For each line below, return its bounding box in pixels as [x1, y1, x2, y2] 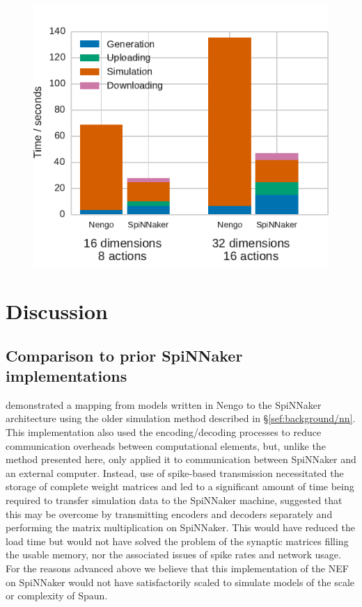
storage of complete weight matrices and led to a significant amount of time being [6, 479, 354, 494]
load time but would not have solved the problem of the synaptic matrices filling [6, 533, 349, 548]
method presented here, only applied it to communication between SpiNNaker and [6, 452, 356, 467]
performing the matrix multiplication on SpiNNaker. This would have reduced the [6, 520, 355, 535]
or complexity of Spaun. [6, 588, 108, 603]
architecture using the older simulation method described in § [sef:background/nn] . [6, 411, 356, 426]
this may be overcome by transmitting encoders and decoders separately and [6, 506, 333, 521]
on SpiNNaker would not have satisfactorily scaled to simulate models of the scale [6, 574, 355, 589]
